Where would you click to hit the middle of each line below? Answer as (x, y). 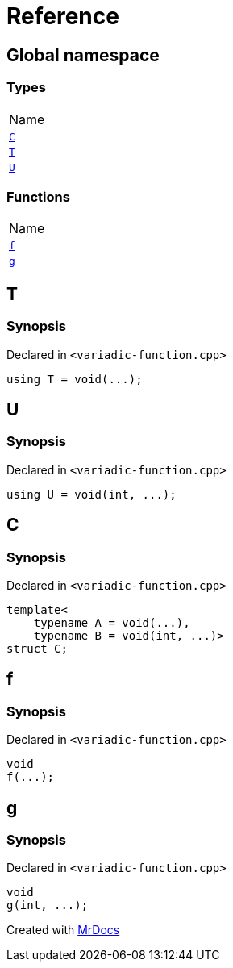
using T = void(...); (75, 379)
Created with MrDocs (63, 930)
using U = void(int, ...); (92, 494)
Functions (38, 196)
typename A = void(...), (112, 622)
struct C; (37, 648)
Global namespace (83, 55)
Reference (63, 16)
